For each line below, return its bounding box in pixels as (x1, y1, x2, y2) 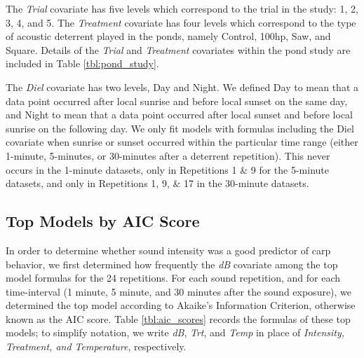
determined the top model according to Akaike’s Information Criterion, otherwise (6, 298, 356, 312)
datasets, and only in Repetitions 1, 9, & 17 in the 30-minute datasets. (6, 176, 309, 191)
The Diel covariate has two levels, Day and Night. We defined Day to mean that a (6, 79, 359, 94)
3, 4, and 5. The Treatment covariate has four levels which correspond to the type (6, 15, 356, 29)
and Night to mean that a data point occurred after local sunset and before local (6, 107, 353, 122)
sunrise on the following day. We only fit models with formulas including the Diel (6, 121, 354, 135)
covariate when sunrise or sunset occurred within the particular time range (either (6, 135, 358, 149)
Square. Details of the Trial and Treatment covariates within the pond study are (6, 42, 351, 57)
